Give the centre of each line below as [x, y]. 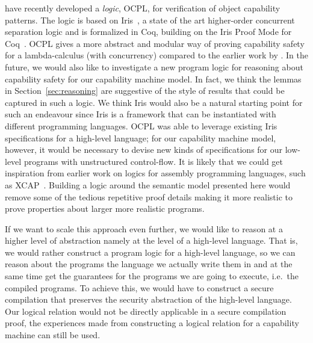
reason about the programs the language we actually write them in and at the [149, 264]
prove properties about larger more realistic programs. [105, 209]
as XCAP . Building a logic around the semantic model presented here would [148, 184]
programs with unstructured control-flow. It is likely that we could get [153, 161]
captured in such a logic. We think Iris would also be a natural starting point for [154, 102]
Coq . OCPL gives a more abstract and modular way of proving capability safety [155, 43]
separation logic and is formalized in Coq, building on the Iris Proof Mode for [148, 32]
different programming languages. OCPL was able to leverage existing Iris [141, 125]
